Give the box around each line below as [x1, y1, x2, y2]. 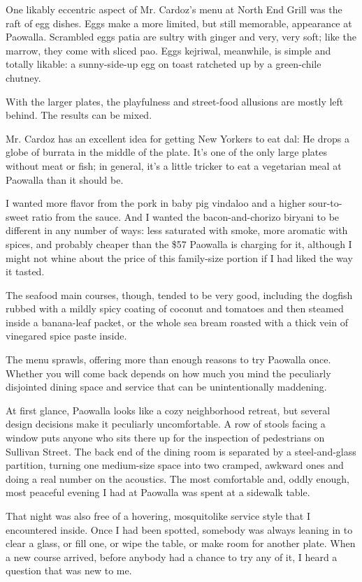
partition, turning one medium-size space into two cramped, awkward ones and [6, 458, 344, 472]
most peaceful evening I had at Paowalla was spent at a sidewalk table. [6, 485, 310, 500]
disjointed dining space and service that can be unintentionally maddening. [6, 379, 327, 394]
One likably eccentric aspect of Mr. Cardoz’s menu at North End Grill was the [6, 2, 342, 16]
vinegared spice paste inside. [6, 328, 127, 343]
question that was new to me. [6, 563, 132, 578]
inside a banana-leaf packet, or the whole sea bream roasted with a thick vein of [6, 314, 348, 329]
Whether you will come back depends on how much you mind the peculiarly [6, 365, 331, 380]
